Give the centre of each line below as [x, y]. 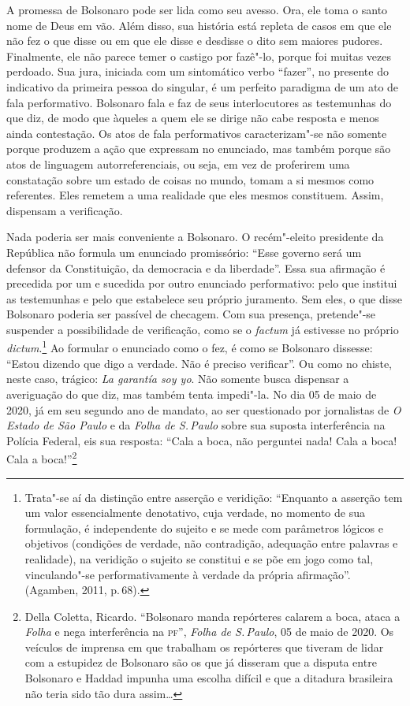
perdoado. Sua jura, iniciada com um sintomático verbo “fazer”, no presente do [198, 71]
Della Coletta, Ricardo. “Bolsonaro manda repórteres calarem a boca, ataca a [212, 616]
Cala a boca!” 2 [42, 457]
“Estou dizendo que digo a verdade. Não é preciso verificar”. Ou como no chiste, [199, 363]
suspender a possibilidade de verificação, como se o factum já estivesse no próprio [203, 329]
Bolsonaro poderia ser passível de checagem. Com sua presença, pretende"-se [191, 314]
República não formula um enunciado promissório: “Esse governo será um [184, 252]
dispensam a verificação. [65, 210]
